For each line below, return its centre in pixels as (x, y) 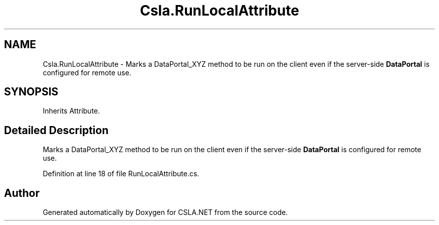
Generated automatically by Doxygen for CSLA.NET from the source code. (165, 212)
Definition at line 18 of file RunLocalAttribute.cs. (121, 174)
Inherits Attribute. (71, 111)
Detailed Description (56, 130)
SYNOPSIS (31, 92)
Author (22, 193)
